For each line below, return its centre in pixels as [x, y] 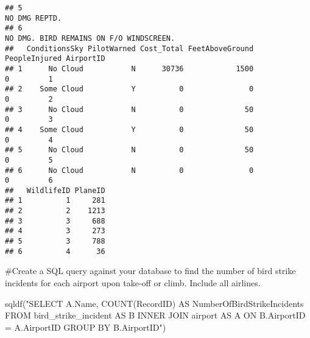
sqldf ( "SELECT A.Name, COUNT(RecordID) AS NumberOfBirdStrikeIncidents [154, 303]
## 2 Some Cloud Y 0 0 [129, 89]
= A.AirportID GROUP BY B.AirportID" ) [86, 327]
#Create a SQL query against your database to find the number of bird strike [150, 271]
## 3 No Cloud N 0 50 [129, 109]
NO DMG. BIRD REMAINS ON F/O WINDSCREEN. [90, 38]
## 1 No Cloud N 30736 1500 [129, 69]
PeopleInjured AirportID [55, 59]
